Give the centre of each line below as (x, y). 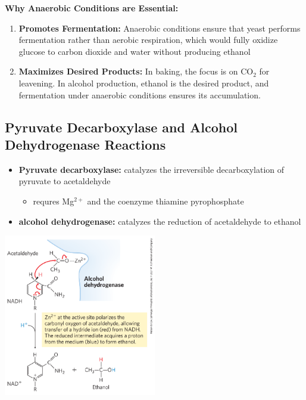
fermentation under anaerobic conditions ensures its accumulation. (140, 94)
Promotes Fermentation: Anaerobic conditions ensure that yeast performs (160, 28)
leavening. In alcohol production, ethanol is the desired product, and (144, 83)
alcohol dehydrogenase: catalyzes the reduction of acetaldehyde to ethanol (160, 221)
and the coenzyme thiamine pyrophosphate (166, 201)
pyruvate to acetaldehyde (65, 181)
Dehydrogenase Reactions (85, 144)
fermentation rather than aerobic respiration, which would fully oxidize (148, 40)
